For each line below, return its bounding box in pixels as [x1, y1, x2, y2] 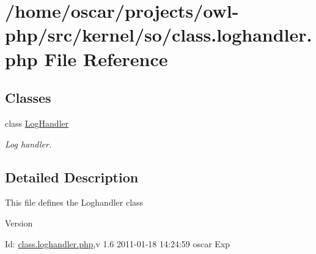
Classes [5, 88, 51, 107]
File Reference [44, 46, 168, 71]
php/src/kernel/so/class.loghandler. [5, 22, 312, 47]
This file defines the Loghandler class [5, 196, 144, 209]
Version [5, 216, 33, 229]
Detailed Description [5, 167, 139, 186]
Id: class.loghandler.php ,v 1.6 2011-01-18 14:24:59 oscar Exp [5, 237, 230, 250]
